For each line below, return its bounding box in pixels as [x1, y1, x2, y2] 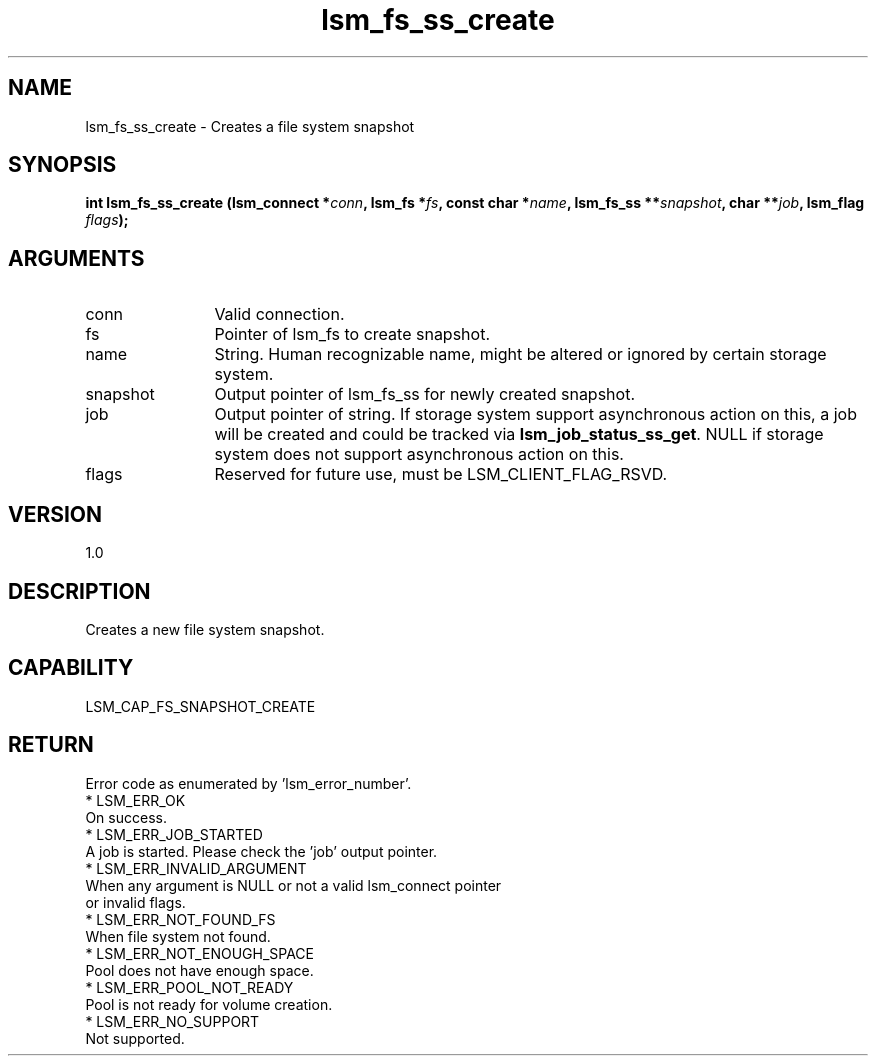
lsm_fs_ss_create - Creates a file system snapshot [85, 117, 415, 135]
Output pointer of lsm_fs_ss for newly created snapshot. [214, 384, 635, 405]
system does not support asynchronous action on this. [214, 444, 624, 465]
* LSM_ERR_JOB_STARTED [85, 825, 263, 843]
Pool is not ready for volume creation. [85, 995, 333, 1013]
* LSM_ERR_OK [85, 791, 186, 809]
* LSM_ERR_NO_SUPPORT [85, 1012, 260, 1030]
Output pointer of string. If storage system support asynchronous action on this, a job [214, 404, 857, 425]
